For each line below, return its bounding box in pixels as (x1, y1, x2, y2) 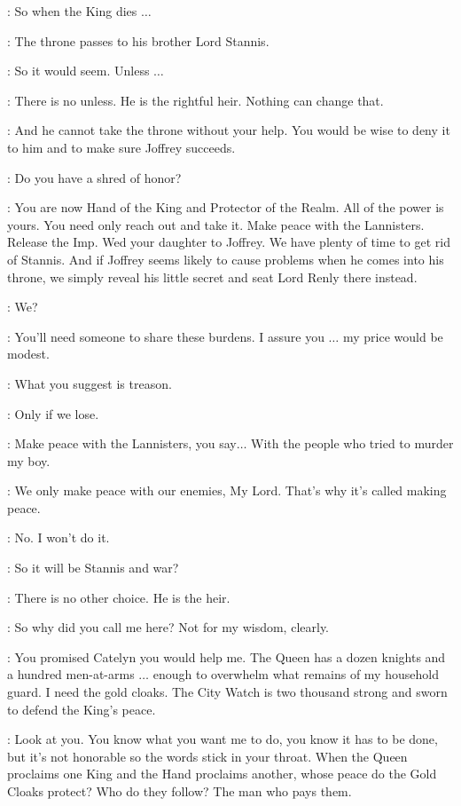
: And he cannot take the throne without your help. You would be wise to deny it (7, 121, 450, 139)
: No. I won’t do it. (7, 528, 110, 547)
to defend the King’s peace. (7, 699, 156, 718)
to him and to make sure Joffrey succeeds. (7, 138, 236, 156)
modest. (7, 344, 50, 363)
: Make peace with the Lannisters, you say (7, 434, 237, 453)
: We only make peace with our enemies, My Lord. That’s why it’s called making (7, 481, 447, 500)
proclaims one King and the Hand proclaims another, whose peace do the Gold (7, 764, 437, 783)
